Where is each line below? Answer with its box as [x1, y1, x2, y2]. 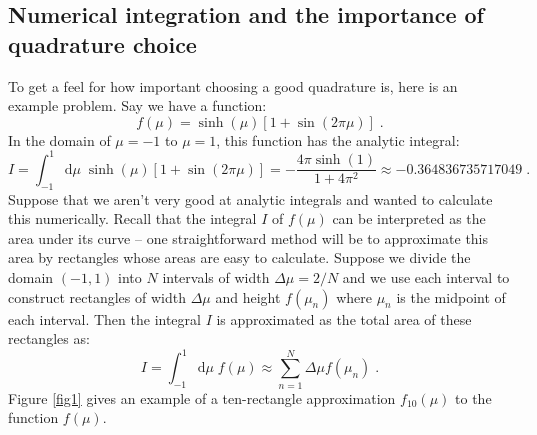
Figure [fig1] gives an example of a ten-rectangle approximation [8, 387, 396, 408]
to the [455, 387, 492, 408]
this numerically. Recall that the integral [8, 208, 257, 229]
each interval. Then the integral [8, 308, 201, 329]
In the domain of [8, 129, 111, 150]
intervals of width [162, 267, 270, 288]
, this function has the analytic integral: [216, 129, 460, 150]
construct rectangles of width [8, 286, 186, 307]
